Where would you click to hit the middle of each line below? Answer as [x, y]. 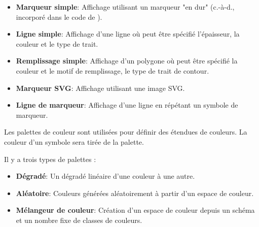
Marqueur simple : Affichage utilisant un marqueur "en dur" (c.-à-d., [125, 7]
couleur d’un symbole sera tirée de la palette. [74, 141]
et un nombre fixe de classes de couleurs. [79, 220]
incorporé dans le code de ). [59, 17]
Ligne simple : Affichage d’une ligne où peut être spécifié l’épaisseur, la [128, 34]
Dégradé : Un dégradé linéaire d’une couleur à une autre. [105, 176]
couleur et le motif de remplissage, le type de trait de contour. [113, 70]
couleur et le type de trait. [57, 43]
